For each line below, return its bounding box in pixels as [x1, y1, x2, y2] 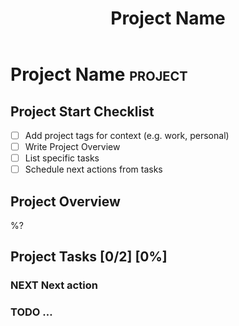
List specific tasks [24, 152, 100, 164]
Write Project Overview [24, 141, 121, 153]
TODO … [10, 305, 53, 319]
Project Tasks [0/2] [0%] [10, 248, 168, 266]
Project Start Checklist [10, 103, 155, 120]
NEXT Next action [10, 278, 98, 292]
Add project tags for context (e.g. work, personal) [24, 130, 230, 141]
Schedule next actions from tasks [24, 163, 163, 176]
